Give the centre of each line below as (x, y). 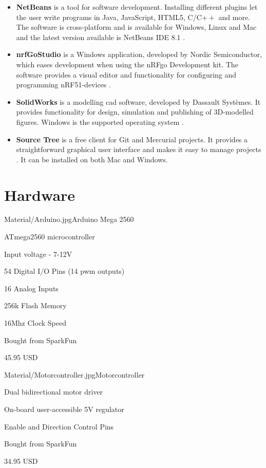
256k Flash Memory (35, 305)
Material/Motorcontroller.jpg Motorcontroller (74, 374)
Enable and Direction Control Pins (59, 426)
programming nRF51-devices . (63, 85)
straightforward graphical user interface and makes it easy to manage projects (139, 149)
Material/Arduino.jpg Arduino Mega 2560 (69, 219)
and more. (234, 17)
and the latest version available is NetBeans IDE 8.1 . (101, 37)
